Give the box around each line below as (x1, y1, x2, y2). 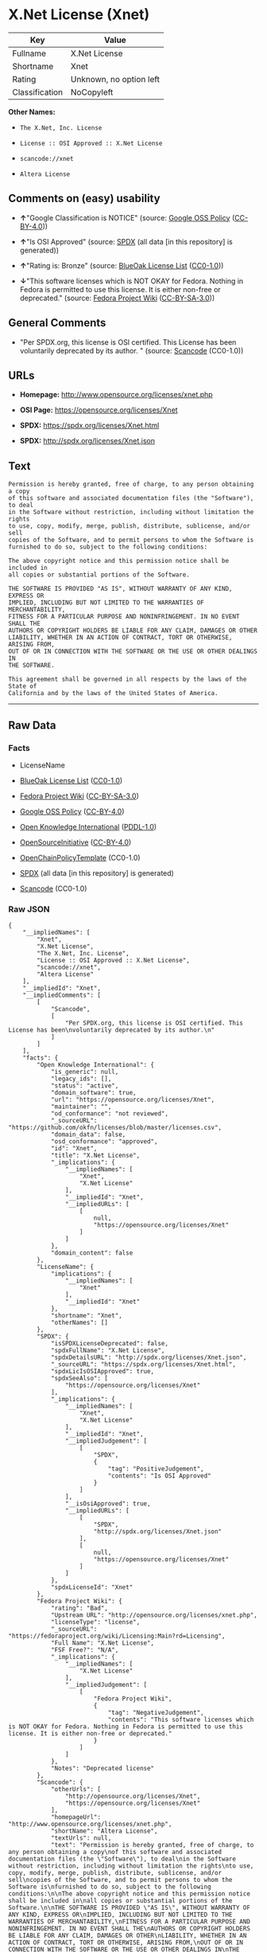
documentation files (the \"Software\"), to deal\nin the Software (8, 1855, 237, 1864)
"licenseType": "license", (50, 1618, 141, 1626)
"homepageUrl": (50, 1813, 102, 1821)
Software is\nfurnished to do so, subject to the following (8, 1883, 212, 1891)
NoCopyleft (70, 86, 114, 97)
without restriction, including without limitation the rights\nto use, (8, 1862, 254, 1870)
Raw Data (8, 718, 57, 732)
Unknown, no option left (70, 73, 161, 84)
